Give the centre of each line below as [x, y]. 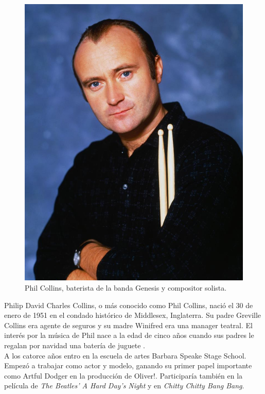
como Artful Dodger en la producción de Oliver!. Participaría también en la [123, 375]
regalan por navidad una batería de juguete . [75, 345]
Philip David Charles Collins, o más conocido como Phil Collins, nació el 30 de [129, 305]
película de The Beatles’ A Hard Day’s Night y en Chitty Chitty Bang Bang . [124, 386]
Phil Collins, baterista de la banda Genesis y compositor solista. [126, 287]
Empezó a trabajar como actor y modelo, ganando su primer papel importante [128, 365]
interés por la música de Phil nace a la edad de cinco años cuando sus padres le [129, 335]
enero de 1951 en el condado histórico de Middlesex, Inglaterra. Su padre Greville [133, 315]
